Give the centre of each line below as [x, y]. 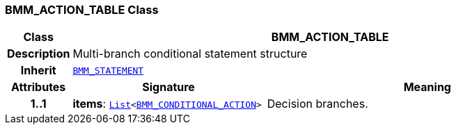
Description [39, 54]
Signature [168, 87]
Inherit [38, 71]
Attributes [39, 87]
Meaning [427, 87]
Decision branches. [317, 104]
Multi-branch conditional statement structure [190, 54]
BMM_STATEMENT [108, 70]
